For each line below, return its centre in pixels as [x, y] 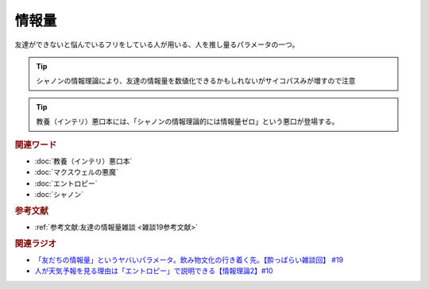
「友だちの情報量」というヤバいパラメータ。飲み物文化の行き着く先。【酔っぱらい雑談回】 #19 [189, 260]
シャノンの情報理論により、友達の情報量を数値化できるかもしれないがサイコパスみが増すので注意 [196, 81]
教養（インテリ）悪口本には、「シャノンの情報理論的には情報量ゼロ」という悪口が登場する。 [187, 121]
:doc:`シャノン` [59, 194]
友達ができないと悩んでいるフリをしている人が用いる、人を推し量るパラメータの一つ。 [157, 44]
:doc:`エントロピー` [66, 183]
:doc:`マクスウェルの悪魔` [76, 172]
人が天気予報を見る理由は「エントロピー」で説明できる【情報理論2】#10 [154, 271]
